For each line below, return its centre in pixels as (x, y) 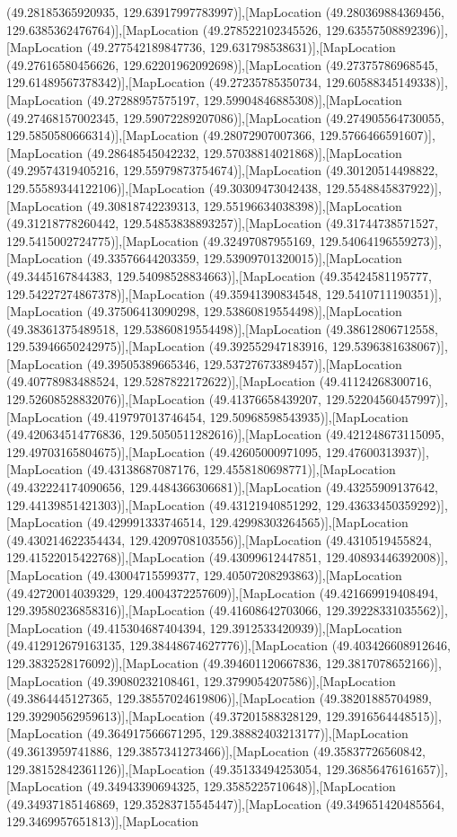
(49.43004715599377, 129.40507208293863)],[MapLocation (244, 575)
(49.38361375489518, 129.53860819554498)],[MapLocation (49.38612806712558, (222, 328)
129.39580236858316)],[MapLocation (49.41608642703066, (164, 610)
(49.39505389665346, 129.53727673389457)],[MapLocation (244, 363)
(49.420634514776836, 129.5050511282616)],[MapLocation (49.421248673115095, (225, 434)
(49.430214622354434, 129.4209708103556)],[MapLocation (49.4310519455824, (219, 539)
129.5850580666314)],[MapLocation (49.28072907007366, (161, 135)
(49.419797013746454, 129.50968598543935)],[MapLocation (247, 416)
